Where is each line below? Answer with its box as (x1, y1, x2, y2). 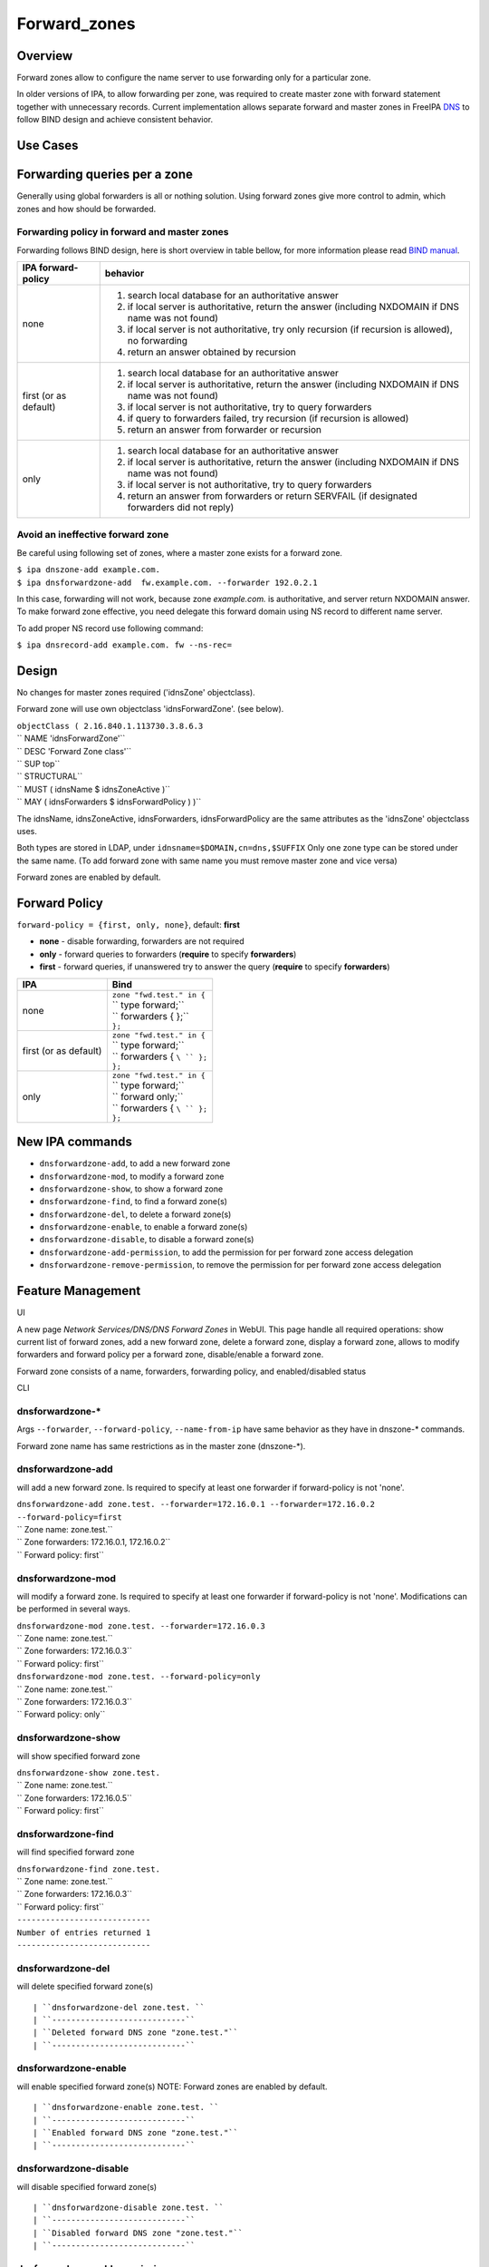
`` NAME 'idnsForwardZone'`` (16, 733, 126, 744)
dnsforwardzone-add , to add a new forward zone (39, 1158, 231, 1169)
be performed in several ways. (16, 1603, 130, 1614)
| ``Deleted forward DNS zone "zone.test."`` (33, 2028, 239, 2038)
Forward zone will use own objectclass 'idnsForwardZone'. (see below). (16, 704, 284, 715)
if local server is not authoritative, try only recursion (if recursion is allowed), (127, 323, 453, 336)
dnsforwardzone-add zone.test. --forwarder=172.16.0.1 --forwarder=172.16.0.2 (16, 1499, 376, 1510)
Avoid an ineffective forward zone (16, 529, 169, 541)
